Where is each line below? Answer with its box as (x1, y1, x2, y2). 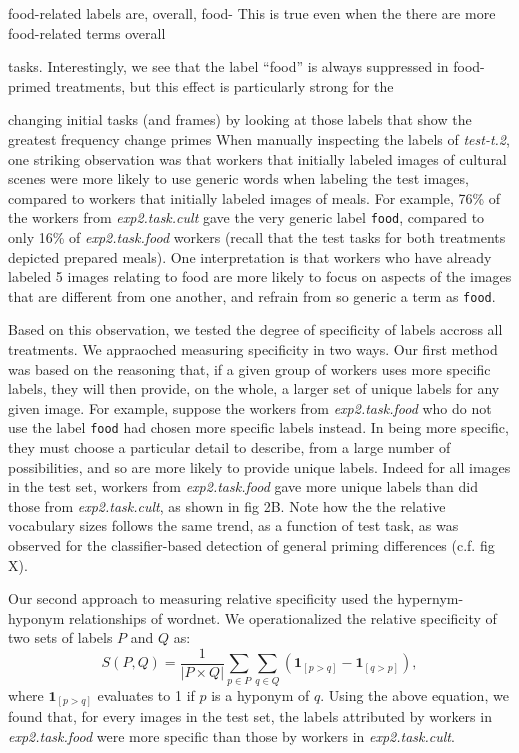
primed (8, 75, 51, 96)
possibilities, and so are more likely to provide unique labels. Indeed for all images (8, 456, 511, 477)
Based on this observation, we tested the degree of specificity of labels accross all (8, 319, 503, 340)
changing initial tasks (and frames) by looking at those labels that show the (8, 109, 472, 130)
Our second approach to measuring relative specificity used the (8, 588, 393, 609)
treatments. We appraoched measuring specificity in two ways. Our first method (8, 339, 498, 360)
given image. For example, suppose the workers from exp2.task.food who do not (8, 397, 492, 418)
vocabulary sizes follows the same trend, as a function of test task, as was (8, 515, 459, 536)
